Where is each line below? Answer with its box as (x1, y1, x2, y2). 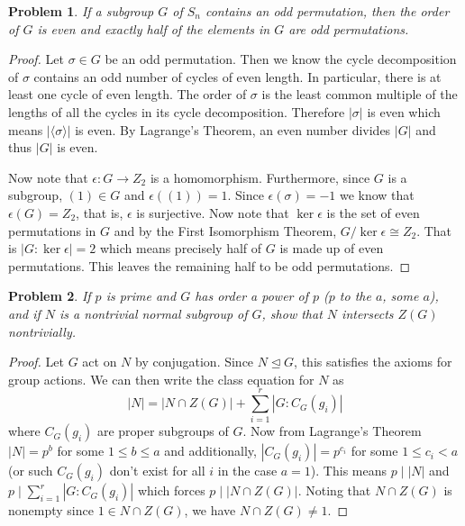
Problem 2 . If (8, 286, 91, 305)
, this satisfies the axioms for (294, 352, 452, 371)
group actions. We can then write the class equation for (8, 369, 315, 388)
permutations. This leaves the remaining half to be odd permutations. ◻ (8, 256, 411, 275)
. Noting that (297, 481, 371, 500)
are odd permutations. (288, 19, 409, 38)
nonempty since (8, 501, 94, 520)
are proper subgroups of (96, 422, 229, 440)
